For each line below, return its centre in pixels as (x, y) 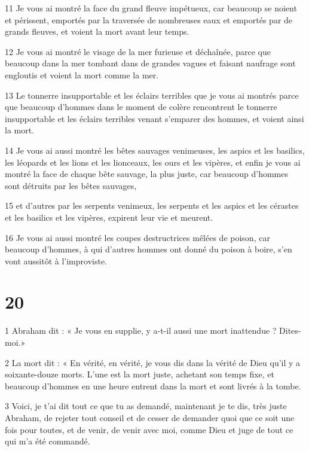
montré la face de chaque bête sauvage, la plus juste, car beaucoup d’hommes (147, 174)
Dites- (290, 330)
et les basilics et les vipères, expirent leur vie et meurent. (109, 217)
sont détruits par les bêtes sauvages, (71, 185)
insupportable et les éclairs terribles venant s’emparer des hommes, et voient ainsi (154, 118)
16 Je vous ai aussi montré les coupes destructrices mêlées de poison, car (137, 237)
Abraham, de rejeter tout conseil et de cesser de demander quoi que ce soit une (150, 417)
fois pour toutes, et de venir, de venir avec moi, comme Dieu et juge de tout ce (149, 429)
